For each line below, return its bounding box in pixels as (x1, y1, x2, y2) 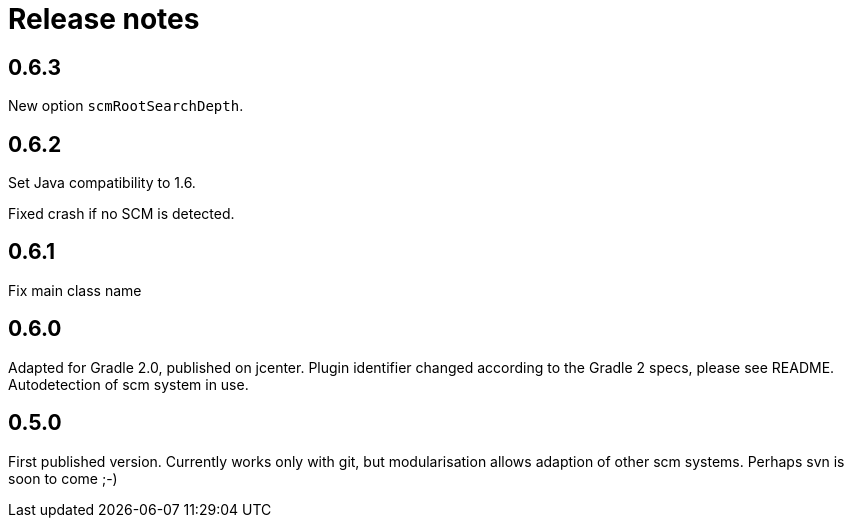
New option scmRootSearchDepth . (8, 97, 244, 115)
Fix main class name (8, 281, 142, 299)
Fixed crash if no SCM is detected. (8, 205, 235, 223)
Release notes (8, 2, 200, 36)
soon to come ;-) (8, 469, 118, 487)
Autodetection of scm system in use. (8, 375, 249, 393)
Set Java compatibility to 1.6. (8, 174, 196, 192)
